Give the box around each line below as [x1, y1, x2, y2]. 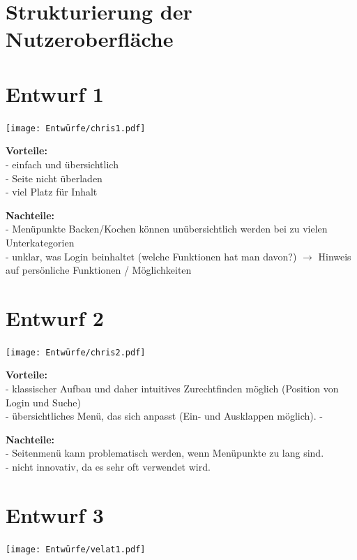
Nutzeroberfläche [6, 24, 174, 53]
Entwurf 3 [6, 500, 104, 529]
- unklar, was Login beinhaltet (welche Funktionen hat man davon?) [6, 249, 297, 263]
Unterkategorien [6, 235, 75, 249]
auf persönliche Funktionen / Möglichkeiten [6, 263, 192, 277]
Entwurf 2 [6, 303, 104, 332]
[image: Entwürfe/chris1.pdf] [6, 123, 146, 133]
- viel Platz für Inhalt [6, 184, 98, 199]
